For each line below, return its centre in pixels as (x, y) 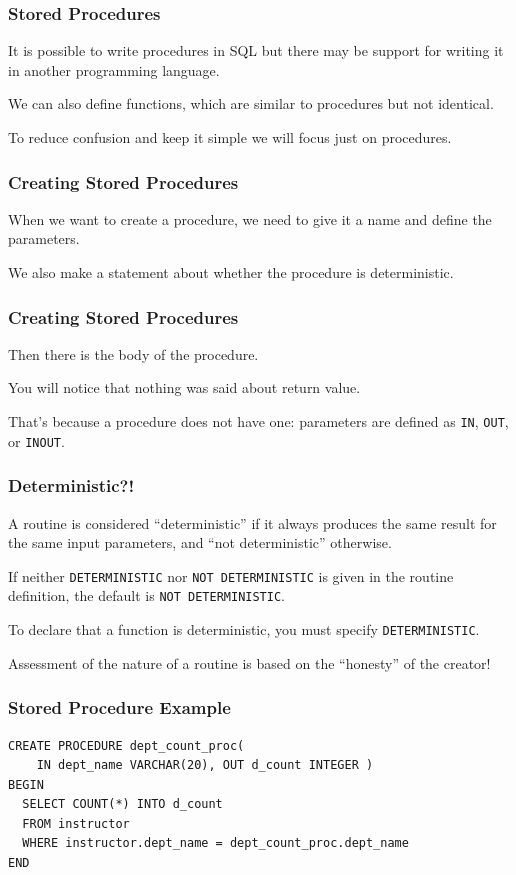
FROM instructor (76, 823)
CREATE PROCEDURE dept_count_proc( (126, 745)
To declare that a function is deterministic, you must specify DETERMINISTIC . (244, 629)
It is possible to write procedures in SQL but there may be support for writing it (256, 50)
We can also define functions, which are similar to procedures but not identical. (251, 103)
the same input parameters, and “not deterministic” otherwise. (200, 542)
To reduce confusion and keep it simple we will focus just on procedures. (230, 137)
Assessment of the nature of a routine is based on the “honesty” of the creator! (249, 662)
